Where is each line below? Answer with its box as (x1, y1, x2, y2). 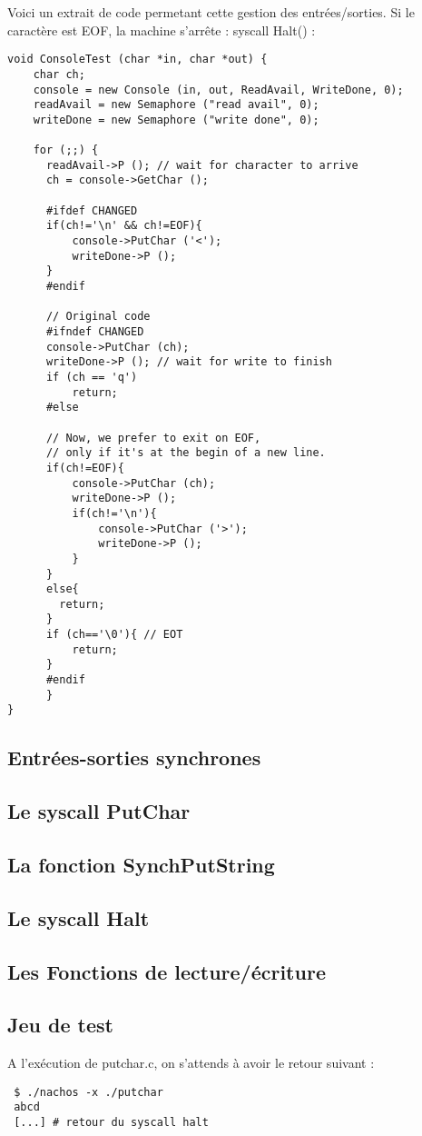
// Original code (45, 310, 151, 324)
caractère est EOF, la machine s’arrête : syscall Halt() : (7, 20, 316, 39)
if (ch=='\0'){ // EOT (45, 628, 183, 642)
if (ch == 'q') (45, 370, 138, 384)
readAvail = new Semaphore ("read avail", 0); (33, 98, 319, 112)
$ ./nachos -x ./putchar (14, 1085, 163, 1099)
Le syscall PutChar (7, 797, 191, 825)
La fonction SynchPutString (7, 851, 275, 879)
